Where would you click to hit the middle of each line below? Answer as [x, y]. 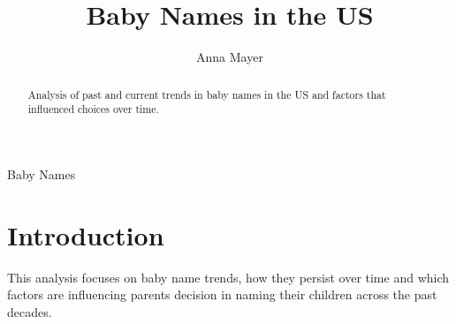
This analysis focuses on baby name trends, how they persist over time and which [228, 277]
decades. [30, 311]
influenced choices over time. [93, 109]
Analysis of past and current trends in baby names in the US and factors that [207, 94]
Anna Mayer [230, 57]
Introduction [86, 234]
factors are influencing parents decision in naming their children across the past [222, 294]
